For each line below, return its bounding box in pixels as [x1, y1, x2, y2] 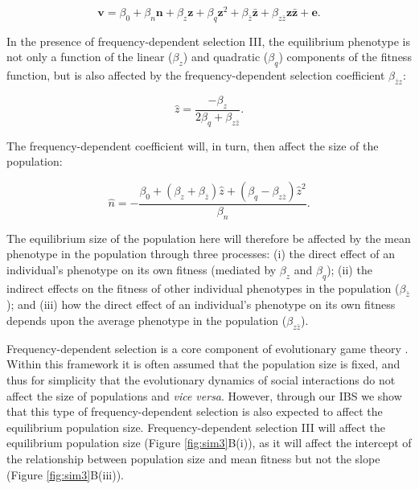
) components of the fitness [278, 48, 412, 65]
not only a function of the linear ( [6, 48, 173, 65]
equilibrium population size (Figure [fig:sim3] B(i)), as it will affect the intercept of [6, 434, 412, 451]
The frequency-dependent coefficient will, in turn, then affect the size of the [6, 137, 379, 154]
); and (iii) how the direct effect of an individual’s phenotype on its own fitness [6, 296, 396, 313]
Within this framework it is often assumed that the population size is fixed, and [6, 355, 401, 372]
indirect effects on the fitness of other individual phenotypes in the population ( [6, 279, 400, 296]
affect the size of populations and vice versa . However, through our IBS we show [6, 387, 402, 404]
